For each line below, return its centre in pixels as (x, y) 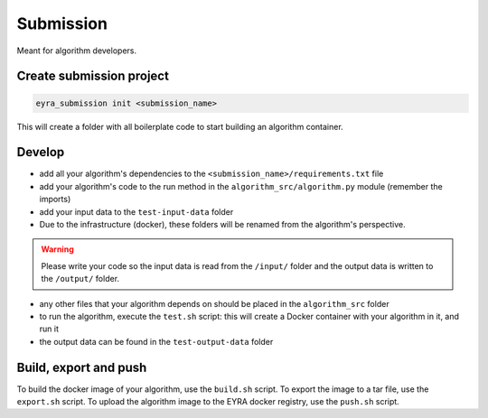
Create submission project (93, 76)
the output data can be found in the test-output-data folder (156, 341)
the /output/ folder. (80, 279)
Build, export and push (82, 367)
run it (49, 329)
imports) (55, 200)
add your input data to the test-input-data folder (136, 211)
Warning (57, 249)
